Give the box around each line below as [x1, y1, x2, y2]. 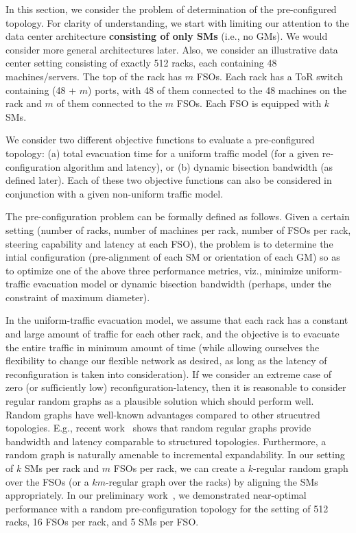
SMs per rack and [24, 461, 99, 475]
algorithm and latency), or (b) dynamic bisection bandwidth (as [63, 159, 333, 174]
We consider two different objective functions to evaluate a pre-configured [5, 132, 315, 147]
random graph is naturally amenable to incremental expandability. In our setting [5, 447, 345, 462]
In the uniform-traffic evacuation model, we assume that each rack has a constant [5, 313, 348, 327]
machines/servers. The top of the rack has [5, 69, 182, 83]
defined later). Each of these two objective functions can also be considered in [5, 173, 332, 187]
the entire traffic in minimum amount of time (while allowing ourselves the [5, 340, 320, 354]
